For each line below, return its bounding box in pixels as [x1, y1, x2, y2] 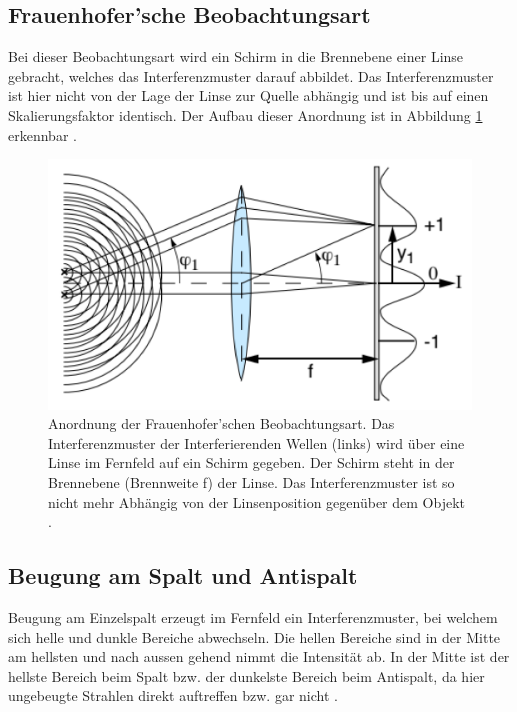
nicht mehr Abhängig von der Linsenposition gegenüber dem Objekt [48, 491, 466, 512]
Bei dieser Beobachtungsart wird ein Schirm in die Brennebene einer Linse [8, 46, 464, 67]
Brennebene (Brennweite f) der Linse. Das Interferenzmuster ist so [48, 472, 455, 493]
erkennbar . [8, 124, 77, 145]
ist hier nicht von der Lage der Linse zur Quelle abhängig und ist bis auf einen [8, 85, 489, 106]
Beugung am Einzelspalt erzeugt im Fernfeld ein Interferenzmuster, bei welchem [8, 607, 498, 628]
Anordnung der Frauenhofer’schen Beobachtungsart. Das [48, 413, 395, 434]
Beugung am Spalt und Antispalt [8, 560, 358, 591]
